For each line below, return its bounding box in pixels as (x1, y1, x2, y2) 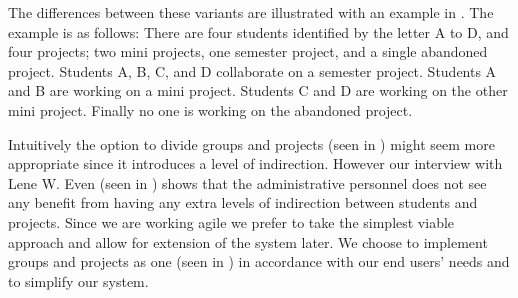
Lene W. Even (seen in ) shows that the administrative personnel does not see (8, 172, 487, 193)
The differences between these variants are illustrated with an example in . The (8, 2, 494, 22)
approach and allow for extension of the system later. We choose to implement (8, 231, 488, 252)
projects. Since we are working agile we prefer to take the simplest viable (8, 211, 455, 232)
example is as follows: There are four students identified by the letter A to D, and (8, 21, 509, 42)
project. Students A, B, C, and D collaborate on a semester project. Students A (8, 60, 497, 81)
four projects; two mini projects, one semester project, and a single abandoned (8, 41, 488, 62)
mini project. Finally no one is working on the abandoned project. (8, 99, 413, 120)
